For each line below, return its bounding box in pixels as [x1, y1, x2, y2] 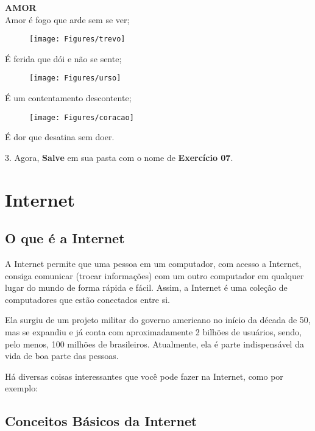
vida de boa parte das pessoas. [5, 349, 119, 362]
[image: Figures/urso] [29, 74, 121, 83]
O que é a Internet [5, 229, 125, 248]
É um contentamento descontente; [5, 91, 132, 104]
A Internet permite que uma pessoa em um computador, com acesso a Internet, [5, 257, 302, 270]
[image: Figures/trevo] [29, 35, 126, 44]
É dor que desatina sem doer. [5, 130, 115, 143]
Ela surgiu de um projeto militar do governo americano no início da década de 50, [5, 313, 311, 326]
